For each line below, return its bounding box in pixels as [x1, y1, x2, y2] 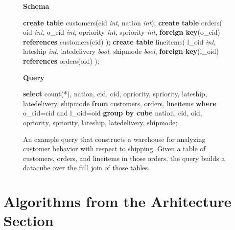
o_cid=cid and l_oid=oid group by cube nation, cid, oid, [23, 108, 202, 118]
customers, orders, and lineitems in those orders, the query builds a [23, 153, 225, 163]
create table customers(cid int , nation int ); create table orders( [23, 17, 222, 27]
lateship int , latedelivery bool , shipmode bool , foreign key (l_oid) [23, 46, 219, 56]
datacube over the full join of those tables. [23, 162, 150, 173]
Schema [23, 1, 49, 11]
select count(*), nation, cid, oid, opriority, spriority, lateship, [23, 89, 207, 99]
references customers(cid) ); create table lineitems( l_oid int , [23, 36, 216, 46]
